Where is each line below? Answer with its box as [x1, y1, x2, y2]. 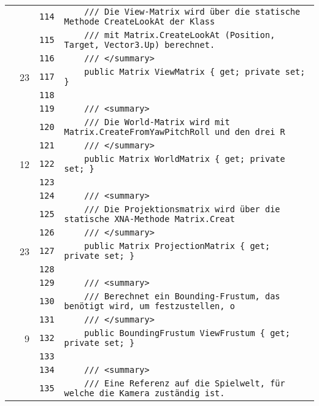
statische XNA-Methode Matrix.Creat [64, 214, 235, 224]
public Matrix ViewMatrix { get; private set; [84, 67, 306, 77]
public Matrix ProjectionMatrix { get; [84, 241, 271, 251]
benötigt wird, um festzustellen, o [64, 301, 235, 311]
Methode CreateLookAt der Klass [64, 17, 215, 26]
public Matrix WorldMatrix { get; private [84, 154, 285, 164]
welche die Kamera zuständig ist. [64, 388, 225, 398]
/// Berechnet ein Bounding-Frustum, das [84, 291, 280, 301]
